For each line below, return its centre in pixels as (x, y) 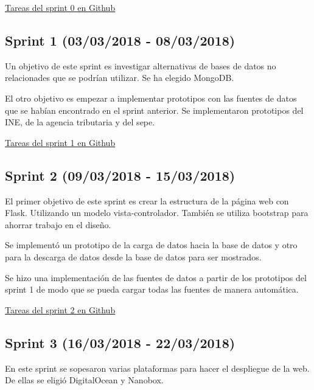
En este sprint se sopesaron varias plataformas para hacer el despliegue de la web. (157, 368)
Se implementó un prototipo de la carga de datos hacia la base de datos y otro (151, 245)
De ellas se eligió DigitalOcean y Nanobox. (84, 380)
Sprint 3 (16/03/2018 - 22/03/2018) (120, 342)
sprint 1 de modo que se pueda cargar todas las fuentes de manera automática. (152, 289)
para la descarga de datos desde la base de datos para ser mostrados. (133, 256)
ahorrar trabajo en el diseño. (58, 224)
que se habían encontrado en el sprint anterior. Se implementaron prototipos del (154, 110)
